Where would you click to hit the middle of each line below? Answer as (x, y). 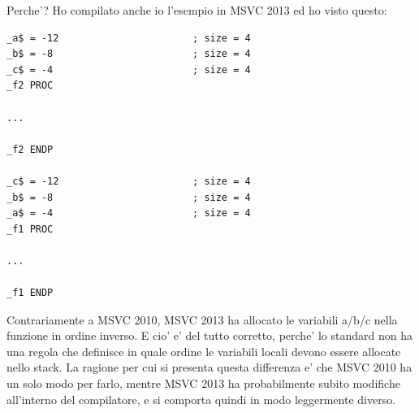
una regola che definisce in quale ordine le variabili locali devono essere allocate (204, 351)
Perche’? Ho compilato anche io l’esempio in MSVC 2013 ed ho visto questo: (197, 10)
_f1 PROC (30, 229)
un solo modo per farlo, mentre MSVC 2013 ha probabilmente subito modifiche (203, 383)
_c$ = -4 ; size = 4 (129, 70)
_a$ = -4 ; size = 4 (129, 213)
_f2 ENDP (30, 149)
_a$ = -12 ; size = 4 (129, 38)
